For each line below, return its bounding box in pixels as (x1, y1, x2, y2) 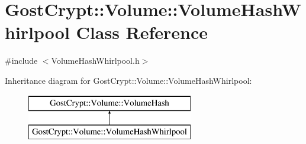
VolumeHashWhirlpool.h (51, 54, 140, 67)
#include (5, 54, 38, 67)
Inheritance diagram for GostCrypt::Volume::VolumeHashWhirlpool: (5, 74, 252, 86)
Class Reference (76, 20, 208, 44)
